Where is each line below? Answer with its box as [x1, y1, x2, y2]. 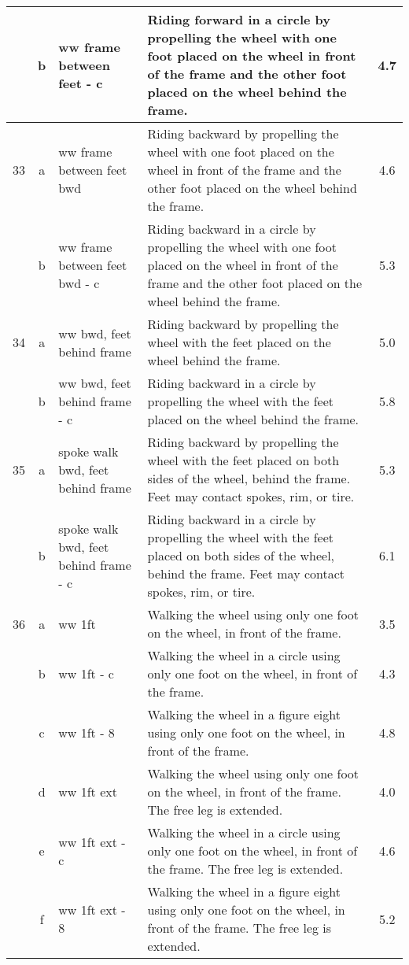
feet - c [58, 73, 103, 92]
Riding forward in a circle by [147, 10, 331, 28]
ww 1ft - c [58, 664, 114, 682]
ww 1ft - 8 [58, 723, 115, 741]
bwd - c [58, 274, 100, 292]
